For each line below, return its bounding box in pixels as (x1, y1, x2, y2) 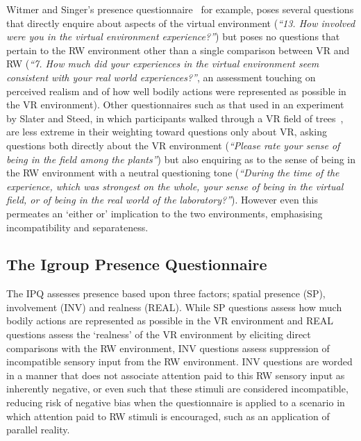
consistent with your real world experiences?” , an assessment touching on (6, 69, 316, 84)
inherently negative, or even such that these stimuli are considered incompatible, (6, 381, 349, 396)
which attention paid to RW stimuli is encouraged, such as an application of (6, 408, 330, 423)
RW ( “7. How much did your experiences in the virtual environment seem (6, 56, 319, 71)
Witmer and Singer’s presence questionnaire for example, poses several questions (6, 2, 354, 16)
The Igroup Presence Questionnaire (6, 253, 267, 275)
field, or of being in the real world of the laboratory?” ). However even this (6, 192, 319, 207)
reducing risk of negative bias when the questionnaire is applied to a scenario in (6, 395, 345, 410)
